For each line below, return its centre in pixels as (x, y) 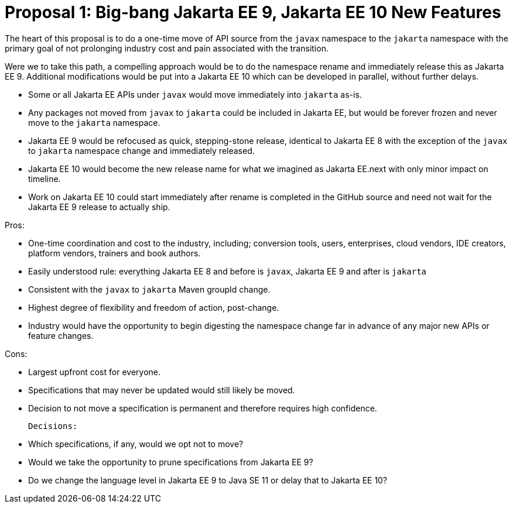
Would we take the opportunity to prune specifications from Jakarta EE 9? (171, 462)
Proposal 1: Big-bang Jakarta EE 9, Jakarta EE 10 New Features (253, 12)
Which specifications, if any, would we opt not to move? (136, 444)
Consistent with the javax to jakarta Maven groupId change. (149, 289)
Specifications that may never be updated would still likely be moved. (162, 390)
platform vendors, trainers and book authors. (114, 253)
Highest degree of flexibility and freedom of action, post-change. (154, 307)
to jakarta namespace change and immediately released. (141, 150)
